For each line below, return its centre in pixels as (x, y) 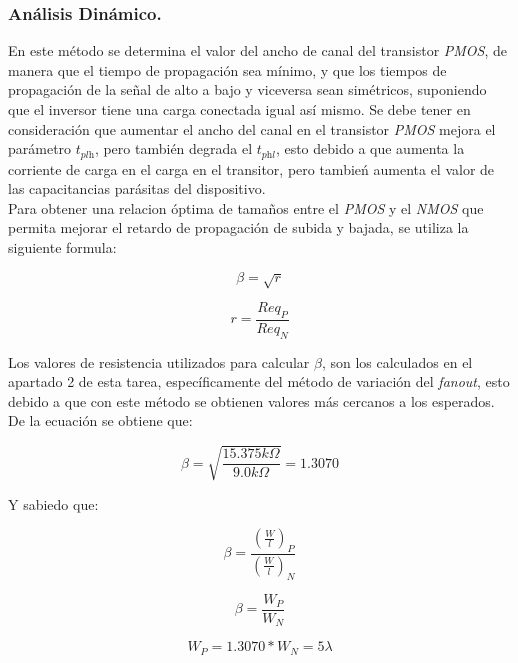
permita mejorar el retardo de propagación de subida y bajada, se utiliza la (238, 227)
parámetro (40, 148)
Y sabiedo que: (53, 503)
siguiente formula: (62, 247)
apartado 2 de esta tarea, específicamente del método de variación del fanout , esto (259, 381)
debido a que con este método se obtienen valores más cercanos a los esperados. (251, 400)
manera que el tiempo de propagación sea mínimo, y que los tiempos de (227, 69)
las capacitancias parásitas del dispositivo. (137, 188)
